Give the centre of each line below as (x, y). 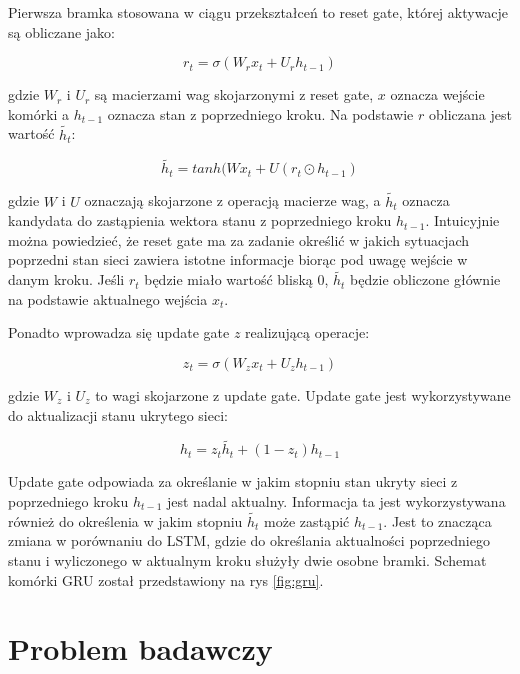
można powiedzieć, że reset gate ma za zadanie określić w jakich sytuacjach (239, 239)
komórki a (39, 113)
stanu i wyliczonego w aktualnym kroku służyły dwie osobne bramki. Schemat (247, 560)
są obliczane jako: (62, 31)
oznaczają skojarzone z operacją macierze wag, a (232, 200)
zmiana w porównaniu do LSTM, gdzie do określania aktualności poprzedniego (249, 540)
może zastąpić (307, 520)
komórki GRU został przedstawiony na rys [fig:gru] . (166, 579)
